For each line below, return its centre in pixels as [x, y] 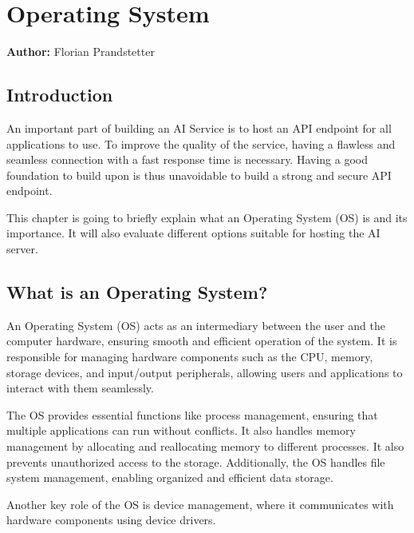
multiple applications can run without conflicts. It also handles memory [181, 430]
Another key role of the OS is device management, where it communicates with [200, 504]
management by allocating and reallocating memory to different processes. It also [205, 446]
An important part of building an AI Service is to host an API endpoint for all [199, 127]
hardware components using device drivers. [111, 520]
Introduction [60, 95]
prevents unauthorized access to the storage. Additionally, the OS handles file [196, 461]
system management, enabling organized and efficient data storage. [170, 477]
